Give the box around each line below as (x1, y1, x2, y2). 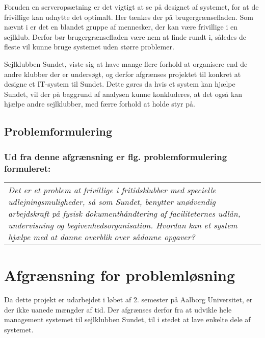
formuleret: (4, 162, 51, 174)
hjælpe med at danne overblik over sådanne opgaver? (8, 230, 195, 243)
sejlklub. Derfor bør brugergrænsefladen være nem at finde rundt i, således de (4, 31, 246, 42)
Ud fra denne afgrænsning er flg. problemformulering (4, 150, 227, 163)
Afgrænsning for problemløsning (4, 265, 235, 285)
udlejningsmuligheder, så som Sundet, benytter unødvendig (8, 195, 216, 207)
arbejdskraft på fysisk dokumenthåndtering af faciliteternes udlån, (8, 207, 241, 219)
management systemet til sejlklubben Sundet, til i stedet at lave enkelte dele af (4, 314, 251, 325)
